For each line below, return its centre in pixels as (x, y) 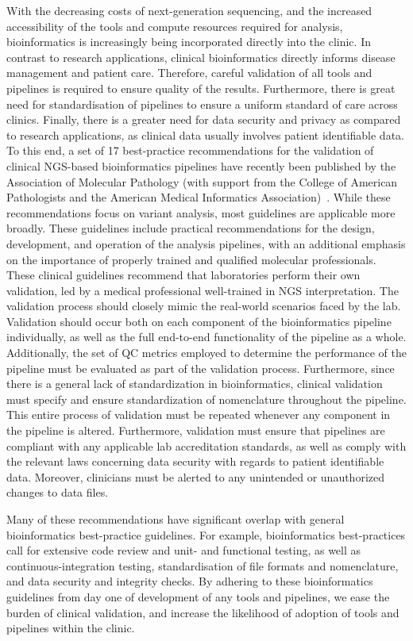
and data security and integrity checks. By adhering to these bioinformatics (190, 581)
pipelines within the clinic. (71, 628)
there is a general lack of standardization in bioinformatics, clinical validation (195, 384)
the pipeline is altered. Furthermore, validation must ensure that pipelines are (196, 430)
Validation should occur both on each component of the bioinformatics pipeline (199, 321)
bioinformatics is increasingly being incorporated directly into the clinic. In (189, 42)
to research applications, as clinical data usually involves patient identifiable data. (205, 134)
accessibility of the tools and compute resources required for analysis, (175, 26)
